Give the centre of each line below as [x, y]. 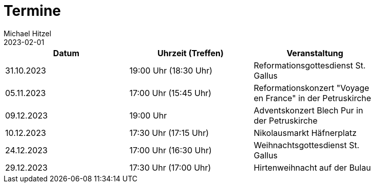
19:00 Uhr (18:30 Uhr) [171, 70]
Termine [32, 11]
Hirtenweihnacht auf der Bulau [312, 167]
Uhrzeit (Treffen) [191, 53]
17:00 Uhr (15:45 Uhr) [170, 93]
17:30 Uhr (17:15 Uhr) [169, 133]
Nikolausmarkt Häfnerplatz [305, 133]
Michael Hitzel [28, 33]
